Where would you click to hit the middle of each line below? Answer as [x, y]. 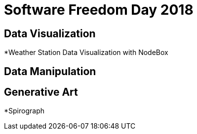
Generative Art [41, 92]
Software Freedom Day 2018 [99, 10]
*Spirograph [24, 111]
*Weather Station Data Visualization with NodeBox [86, 53]
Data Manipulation [50, 71]
